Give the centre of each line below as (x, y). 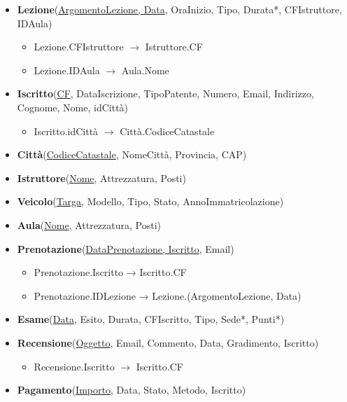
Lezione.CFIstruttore (79, 47)
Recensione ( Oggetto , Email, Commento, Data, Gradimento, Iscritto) (168, 342)
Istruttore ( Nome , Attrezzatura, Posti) (101, 178)
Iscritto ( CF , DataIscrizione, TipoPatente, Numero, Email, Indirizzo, (165, 93)
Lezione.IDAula (67, 70)
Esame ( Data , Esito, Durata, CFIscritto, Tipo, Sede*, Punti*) (151, 319)
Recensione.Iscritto (74, 366)
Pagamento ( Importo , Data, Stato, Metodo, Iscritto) (132, 390)
